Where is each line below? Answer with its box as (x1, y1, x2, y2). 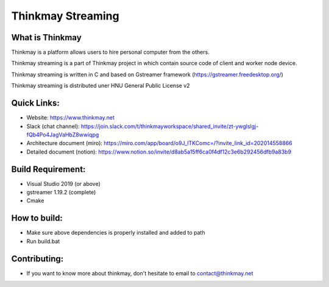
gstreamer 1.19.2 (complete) (26, 189, 96, 196)
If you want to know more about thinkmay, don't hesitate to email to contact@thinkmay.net (26, 269, 253, 277)
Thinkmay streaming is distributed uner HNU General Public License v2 (11, 82, 190, 90)
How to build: (11, 213, 63, 224)
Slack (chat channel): (26, 122, 80, 130)
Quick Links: (11, 98, 60, 108)
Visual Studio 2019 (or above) (26, 180, 101, 187)
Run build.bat (26, 238, 60, 245)
